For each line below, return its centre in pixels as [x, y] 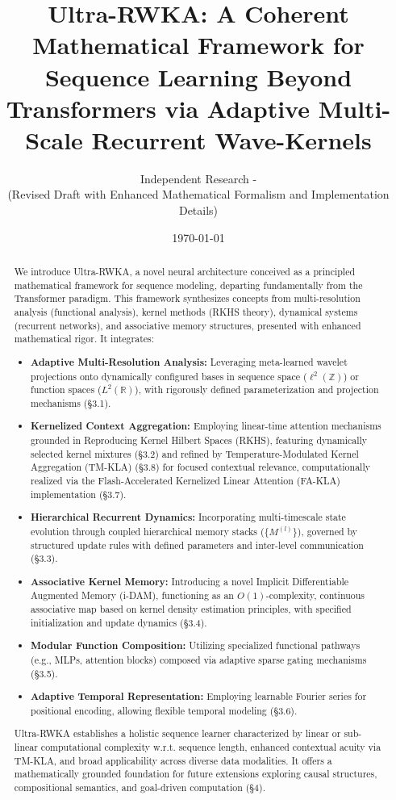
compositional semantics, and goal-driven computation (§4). [140, 787]
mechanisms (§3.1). [71, 402]
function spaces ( [66, 390]
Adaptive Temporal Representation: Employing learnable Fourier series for [199, 697]
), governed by [327, 531]
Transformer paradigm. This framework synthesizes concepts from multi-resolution [187, 298]
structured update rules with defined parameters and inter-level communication [197, 545]
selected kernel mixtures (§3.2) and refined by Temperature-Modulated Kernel [195, 453]
